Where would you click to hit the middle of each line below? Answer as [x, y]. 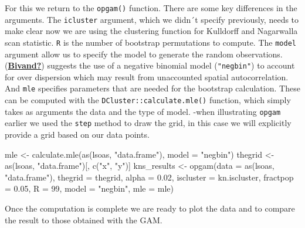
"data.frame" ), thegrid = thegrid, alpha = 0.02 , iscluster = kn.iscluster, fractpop [149, 177]
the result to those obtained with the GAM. [84, 220]
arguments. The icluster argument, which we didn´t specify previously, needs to [152, 19]
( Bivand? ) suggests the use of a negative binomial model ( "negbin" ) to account [150, 65]
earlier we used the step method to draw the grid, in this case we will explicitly [148, 123]
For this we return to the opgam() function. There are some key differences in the [151, 8]
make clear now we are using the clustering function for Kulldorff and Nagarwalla [151, 31]
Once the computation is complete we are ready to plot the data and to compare [150, 208]
